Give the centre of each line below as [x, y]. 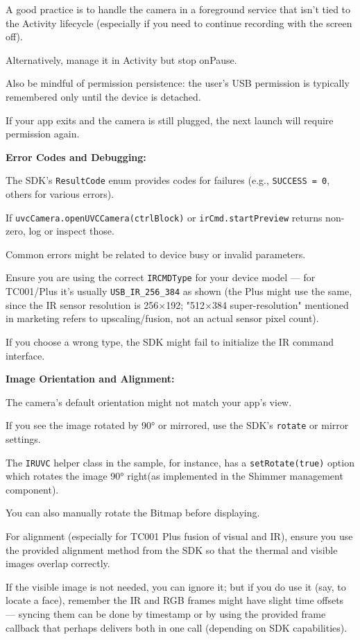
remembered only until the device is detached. [103, 96]
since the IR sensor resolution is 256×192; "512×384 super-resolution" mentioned [177, 304]
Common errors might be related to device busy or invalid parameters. [156, 254]
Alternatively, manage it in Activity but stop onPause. [121, 59]
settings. [23, 438]
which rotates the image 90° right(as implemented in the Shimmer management [174, 476]
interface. [25, 355]
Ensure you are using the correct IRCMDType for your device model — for [161, 277]
